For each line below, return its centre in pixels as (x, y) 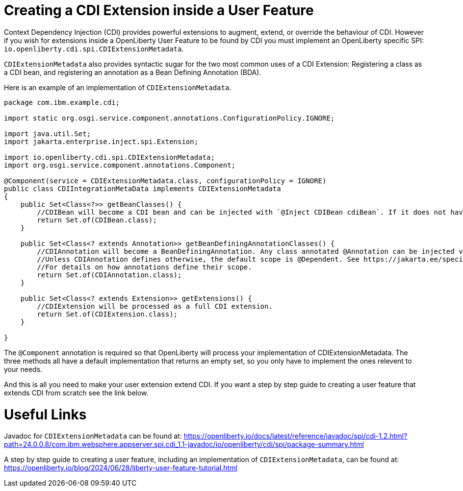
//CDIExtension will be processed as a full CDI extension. (155, 306)
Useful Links (45, 414)
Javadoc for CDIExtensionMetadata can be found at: (93, 436)
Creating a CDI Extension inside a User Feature (159, 10)
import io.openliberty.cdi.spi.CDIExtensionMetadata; (109, 157)
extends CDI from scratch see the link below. (76, 393)
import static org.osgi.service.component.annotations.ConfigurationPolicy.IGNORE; (169, 118)
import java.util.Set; (48, 134)
